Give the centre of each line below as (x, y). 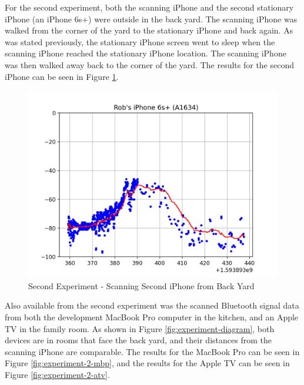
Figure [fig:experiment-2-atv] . (57, 374)
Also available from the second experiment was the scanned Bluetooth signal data (152, 305)
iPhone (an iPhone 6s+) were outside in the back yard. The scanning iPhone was (151, 19)
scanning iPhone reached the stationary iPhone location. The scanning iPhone (146, 53)
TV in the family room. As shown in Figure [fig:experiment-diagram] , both (140, 328)
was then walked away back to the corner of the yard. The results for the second (149, 64)
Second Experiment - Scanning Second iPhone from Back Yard (141, 285)
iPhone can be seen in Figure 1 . (62, 76)
